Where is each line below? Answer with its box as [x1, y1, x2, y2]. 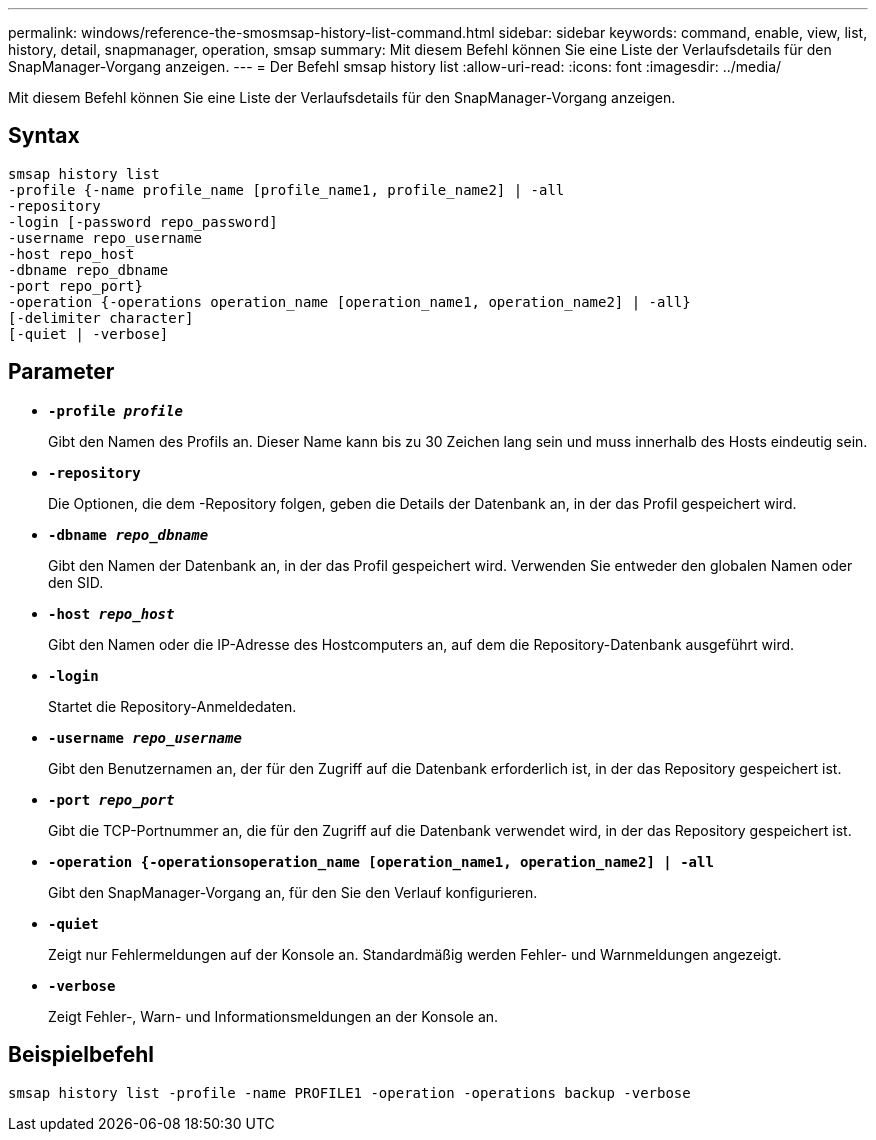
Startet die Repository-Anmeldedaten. [48, 697, 297, 715]
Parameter [8, 359, 115, 385]
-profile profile [48, 402, 183, 419]
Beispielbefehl [8, 1042, 154, 1068]
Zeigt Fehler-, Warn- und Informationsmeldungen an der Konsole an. [48, 1007, 499, 1025]
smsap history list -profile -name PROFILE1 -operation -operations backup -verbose [8, 1084, 691, 1101]
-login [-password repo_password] [8, 213, 278, 230]
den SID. [48, 573, 104, 591]
